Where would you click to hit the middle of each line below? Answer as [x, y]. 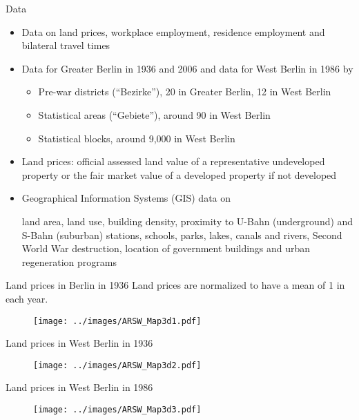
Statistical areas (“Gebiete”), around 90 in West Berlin [154, 114]
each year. [27, 298]
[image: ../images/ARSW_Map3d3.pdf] [117, 410]
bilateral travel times [66, 45]
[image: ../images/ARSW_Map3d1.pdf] [117, 321]
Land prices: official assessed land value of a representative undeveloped [173, 161]
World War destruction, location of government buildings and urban [166, 248]
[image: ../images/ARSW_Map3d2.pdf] [117, 365]
